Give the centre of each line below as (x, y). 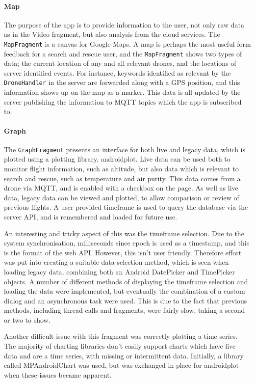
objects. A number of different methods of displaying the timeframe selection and (126, 281)
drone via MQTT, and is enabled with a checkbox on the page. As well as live (121, 188)
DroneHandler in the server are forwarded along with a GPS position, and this (122, 82)
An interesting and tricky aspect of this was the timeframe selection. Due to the (124, 233)
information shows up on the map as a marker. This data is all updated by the (122, 92)
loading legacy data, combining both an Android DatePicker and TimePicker (119, 271)
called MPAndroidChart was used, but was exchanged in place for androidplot (121, 365)
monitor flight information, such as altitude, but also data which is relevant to (121, 168)
